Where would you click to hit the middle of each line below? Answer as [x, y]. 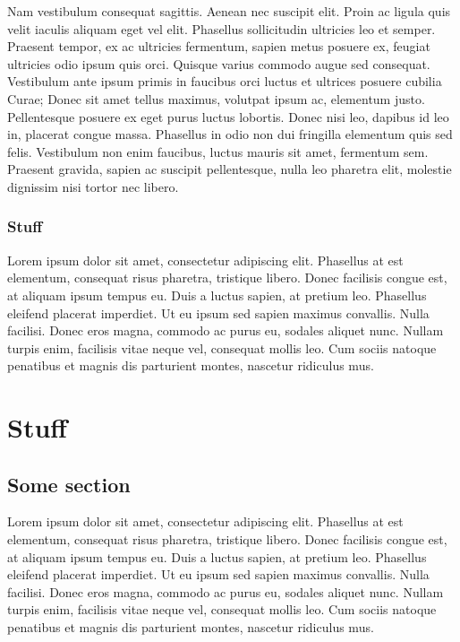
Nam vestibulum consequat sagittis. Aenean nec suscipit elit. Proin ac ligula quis [229, 11]
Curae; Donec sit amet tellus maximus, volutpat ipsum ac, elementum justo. [216, 98]
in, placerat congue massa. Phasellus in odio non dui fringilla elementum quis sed [230, 134]
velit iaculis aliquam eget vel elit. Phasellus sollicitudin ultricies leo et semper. [221, 28]
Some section [69, 484]
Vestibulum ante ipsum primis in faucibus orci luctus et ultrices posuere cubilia [225, 81]
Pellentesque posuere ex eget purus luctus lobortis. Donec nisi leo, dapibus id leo [228, 116]
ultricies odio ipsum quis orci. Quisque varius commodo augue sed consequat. [219, 63]
